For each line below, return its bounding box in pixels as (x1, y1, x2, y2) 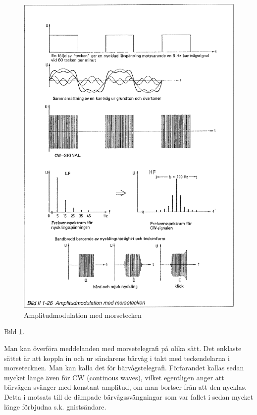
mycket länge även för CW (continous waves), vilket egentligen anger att (4, 372, 224, 382)
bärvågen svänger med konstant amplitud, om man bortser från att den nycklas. (4, 382, 247, 392)
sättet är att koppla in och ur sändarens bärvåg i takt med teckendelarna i (4, 353, 230, 363)
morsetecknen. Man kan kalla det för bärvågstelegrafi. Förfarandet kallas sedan (4, 362, 244, 373)
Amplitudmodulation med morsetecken (24, 309, 142, 320)
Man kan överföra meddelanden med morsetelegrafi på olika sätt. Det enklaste (4, 343, 242, 354)
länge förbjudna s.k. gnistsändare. (4, 401, 106, 412)
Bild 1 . (4, 326, 25, 337)
